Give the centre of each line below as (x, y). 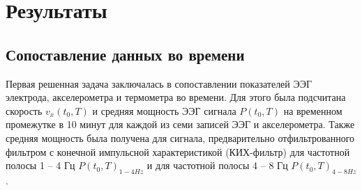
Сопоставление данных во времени (125, 54)
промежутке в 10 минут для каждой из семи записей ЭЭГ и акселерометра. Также (180, 124)
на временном (313, 110)
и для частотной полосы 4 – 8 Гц (217, 165)
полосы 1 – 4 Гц (40, 165)
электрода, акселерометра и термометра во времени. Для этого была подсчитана (176, 97)
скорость (24, 110)
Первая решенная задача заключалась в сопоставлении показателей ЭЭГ (159, 83)
